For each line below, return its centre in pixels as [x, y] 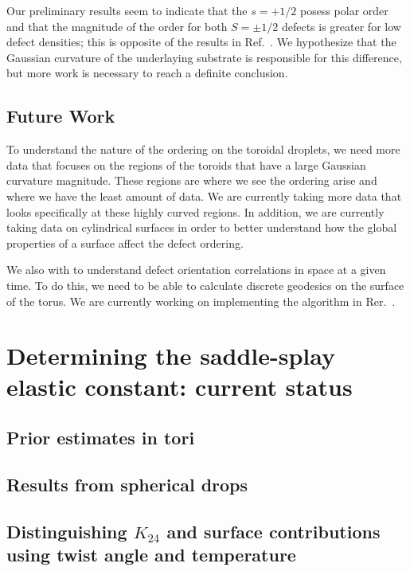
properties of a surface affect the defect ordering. [125, 242]
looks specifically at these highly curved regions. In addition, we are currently [195, 211]
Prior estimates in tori [101, 438]
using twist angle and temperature [151, 555]
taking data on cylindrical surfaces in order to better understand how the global [202, 227]
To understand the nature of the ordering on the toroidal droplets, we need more [203, 149]
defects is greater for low [341, 26]
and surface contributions [273, 531]
